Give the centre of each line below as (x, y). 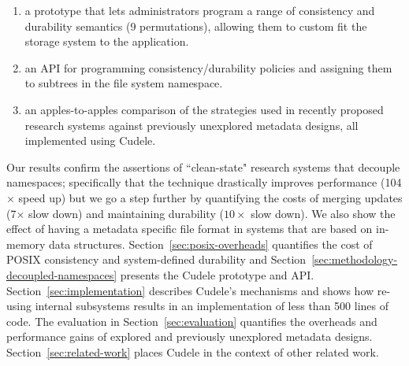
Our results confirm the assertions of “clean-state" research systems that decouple (203, 166)
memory (26, 244)
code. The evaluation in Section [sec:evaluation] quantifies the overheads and (192, 321)
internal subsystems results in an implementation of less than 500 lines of (212, 306)
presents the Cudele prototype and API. (217, 274)
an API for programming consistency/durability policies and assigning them (208, 67)
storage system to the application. (107, 41)
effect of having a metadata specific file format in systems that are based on (190, 229)
